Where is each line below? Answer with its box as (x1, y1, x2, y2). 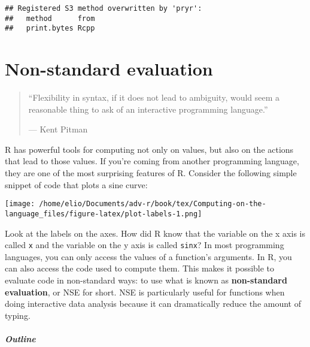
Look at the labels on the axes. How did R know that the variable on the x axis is (5, 227, 305, 239)
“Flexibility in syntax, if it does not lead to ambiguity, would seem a (28, 91, 280, 104)
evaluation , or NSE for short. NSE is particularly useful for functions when (5, 285, 285, 298)
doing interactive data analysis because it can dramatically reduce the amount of (5, 297, 302, 310)
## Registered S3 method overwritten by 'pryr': (5, 4, 202, 13)
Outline (5, 332, 36, 345)
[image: (5, 200, 35, 209)
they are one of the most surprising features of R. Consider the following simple (5, 167, 297, 179)
